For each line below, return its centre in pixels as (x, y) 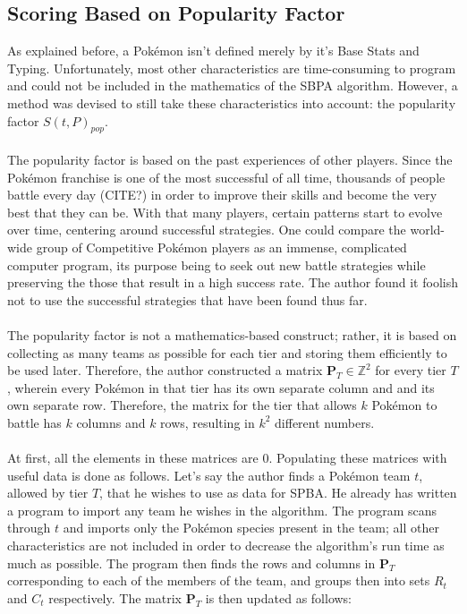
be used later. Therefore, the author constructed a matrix (165, 370)
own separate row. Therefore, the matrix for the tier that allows (182, 405)
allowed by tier (48, 493)
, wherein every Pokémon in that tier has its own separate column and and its (221, 387)
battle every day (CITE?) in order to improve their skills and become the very (222, 195)
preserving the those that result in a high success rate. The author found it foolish (233, 282)
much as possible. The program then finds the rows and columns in (191, 563)
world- (428, 230)
